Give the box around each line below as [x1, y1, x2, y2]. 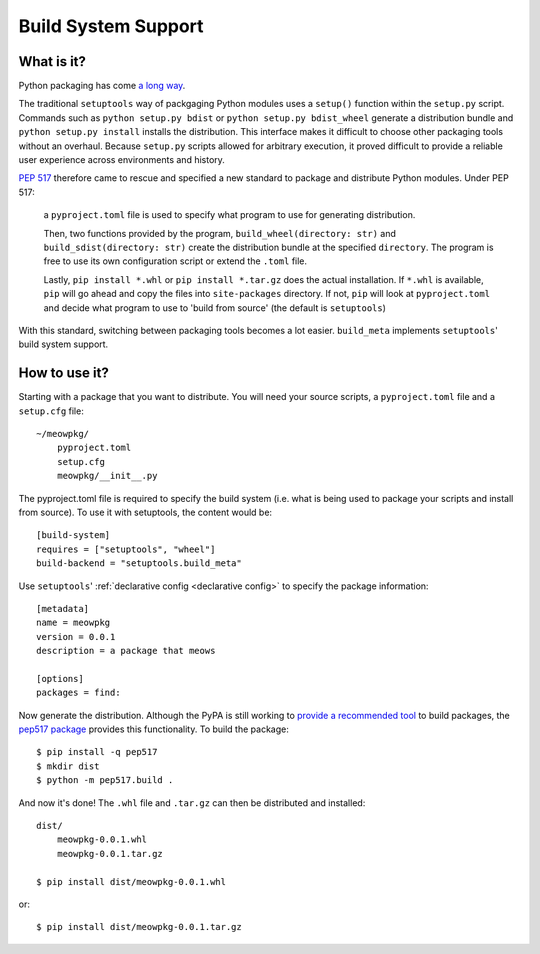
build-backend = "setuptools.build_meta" [36, 558, 242, 569]
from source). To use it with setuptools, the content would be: [18, 506, 273, 518]
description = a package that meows [36, 645, 216, 657]
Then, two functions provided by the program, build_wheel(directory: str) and [43, 227, 397, 239]
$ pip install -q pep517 [36, 746, 158, 758]
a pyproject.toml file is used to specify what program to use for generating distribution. [43, 209, 416, 221]
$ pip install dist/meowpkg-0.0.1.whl [36, 876, 227, 887]
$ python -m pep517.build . [36, 775, 174, 786]
